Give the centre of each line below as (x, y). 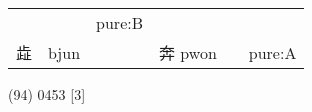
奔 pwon (188, 52)
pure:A (272, 52)
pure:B (120, 22)
